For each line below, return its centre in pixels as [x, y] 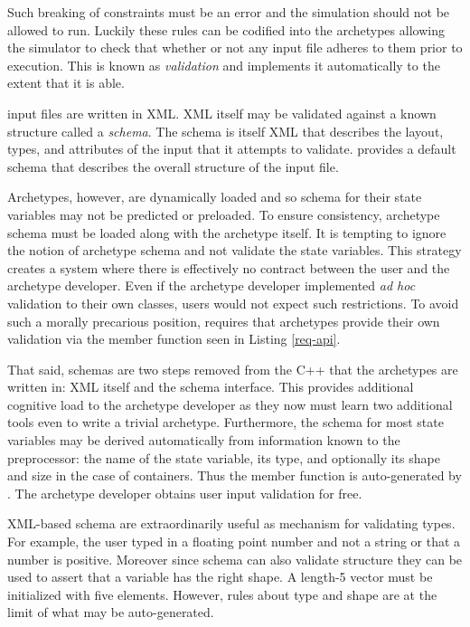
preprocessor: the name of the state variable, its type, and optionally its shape [224, 457]
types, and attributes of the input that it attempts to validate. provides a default [232, 149]
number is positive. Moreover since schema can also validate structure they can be [235, 559]
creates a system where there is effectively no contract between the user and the [229, 267]
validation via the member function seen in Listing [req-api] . [174, 339]
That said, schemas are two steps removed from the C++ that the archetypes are [233, 369]
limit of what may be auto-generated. [111, 612]
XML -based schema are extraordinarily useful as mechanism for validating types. [231, 523]
